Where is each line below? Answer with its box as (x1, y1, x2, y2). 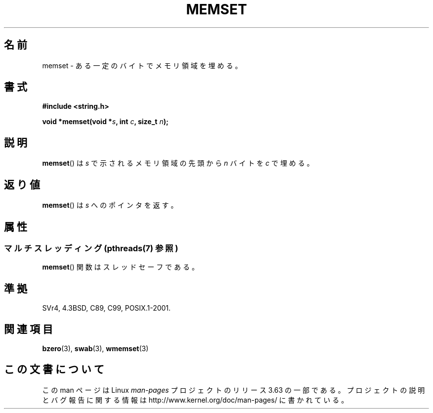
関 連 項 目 (4, 322, 53, 335)
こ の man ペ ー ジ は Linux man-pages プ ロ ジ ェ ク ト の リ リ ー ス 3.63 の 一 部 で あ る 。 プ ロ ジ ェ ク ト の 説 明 (42, 385, 425, 394)
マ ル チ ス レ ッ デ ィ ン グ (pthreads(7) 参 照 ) (4, 243, 178, 253)
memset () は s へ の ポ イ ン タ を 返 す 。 (42, 201, 178, 210)
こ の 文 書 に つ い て (4, 363, 104, 376)
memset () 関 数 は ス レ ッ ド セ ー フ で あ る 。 (42, 263, 199, 272)
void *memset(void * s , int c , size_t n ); (42, 117, 169, 126)
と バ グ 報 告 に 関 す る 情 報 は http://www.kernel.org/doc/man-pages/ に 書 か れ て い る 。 (42, 395, 348, 404)
